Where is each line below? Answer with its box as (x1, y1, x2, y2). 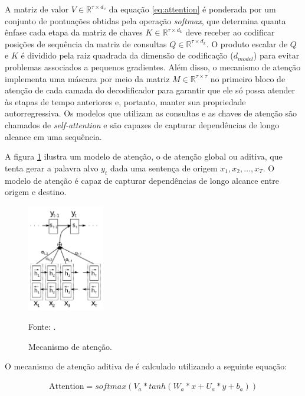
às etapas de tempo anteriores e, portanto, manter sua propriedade (5, 95, 246, 108)
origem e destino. (5, 186, 67, 198)
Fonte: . (28, 320, 56, 333)
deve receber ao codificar (185, 26, 275, 38)
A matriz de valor (5, 3, 69, 15)
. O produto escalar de (206, 37, 288, 50)
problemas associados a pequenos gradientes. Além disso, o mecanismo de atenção (5, 60, 301, 73)
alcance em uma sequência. (5, 130, 102, 142)
